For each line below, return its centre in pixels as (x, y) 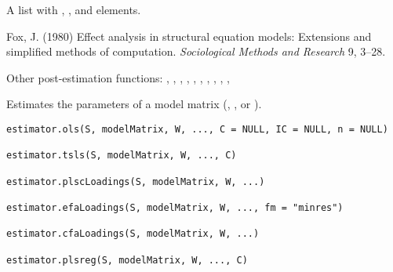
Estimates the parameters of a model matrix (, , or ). (134, 104)
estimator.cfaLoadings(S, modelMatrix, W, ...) (133, 234)
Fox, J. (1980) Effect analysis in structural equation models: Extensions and (189, 36)
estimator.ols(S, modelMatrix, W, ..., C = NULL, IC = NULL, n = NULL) (197, 129)
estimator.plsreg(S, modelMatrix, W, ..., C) (127, 260)
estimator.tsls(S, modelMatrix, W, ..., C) (122, 156)
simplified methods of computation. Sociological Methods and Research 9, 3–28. (196, 51)
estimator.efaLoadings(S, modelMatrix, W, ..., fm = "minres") (175, 207)
